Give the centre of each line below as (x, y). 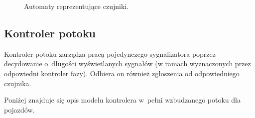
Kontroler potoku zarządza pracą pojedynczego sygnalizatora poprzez (110, 54)
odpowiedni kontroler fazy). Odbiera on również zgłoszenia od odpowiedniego (122, 73)
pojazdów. (19, 109)
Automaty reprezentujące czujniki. (76, 6)
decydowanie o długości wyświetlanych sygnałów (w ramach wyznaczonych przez (127, 63)
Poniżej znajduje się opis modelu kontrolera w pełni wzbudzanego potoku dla (122, 100)
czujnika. (18, 83)
